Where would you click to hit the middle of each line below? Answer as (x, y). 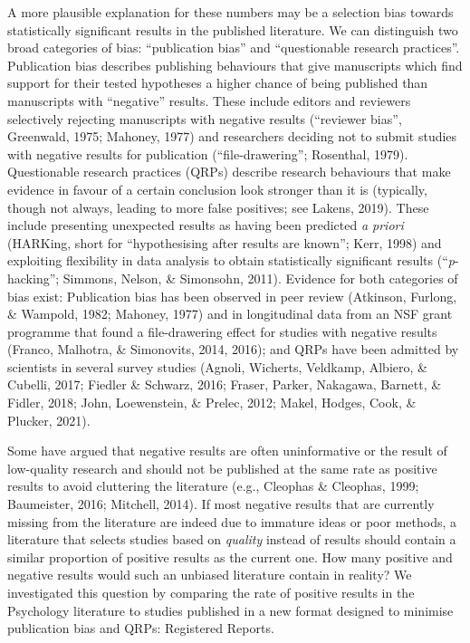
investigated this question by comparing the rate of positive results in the (211, 592)
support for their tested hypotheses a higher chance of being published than (218, 83)
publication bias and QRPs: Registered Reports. (141, 628)
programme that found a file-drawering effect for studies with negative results (222, 331)
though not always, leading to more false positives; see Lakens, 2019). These (218, 207)
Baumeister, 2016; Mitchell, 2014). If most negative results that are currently (221, 504)
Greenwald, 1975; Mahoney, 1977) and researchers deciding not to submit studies (232, 136)
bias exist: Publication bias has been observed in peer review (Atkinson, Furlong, (232, 296)
